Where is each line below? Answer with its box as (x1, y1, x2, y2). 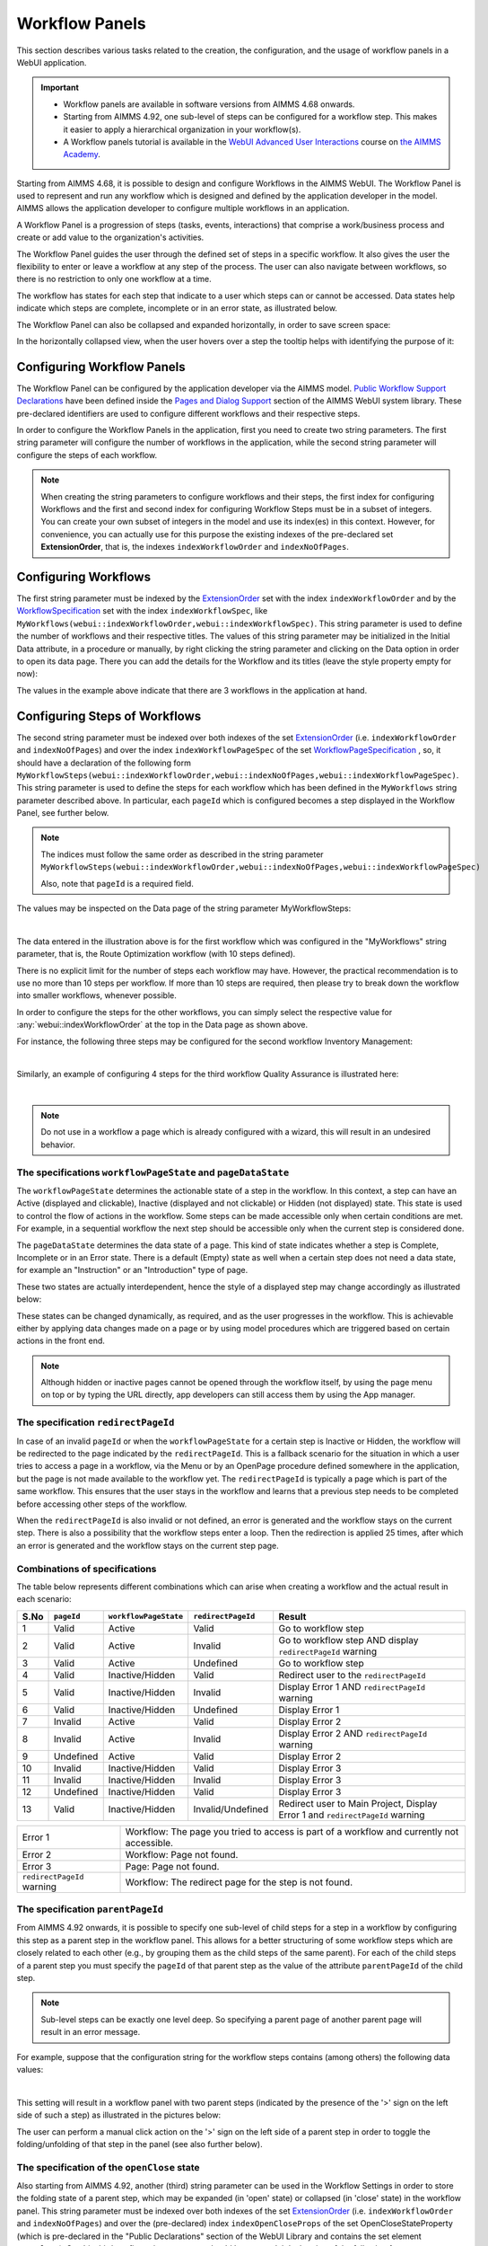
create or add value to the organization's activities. (16, 232, 205, 243)
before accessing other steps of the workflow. (16, 1499, 187, 1509)
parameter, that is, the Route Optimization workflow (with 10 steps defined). (16, 949, 296, 959)
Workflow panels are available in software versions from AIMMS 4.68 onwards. (63, 99, 355, 110)
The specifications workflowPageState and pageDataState (16, 1166, 290, 1179)
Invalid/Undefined (193, 1802, 269, 1815)
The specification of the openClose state (16, 2161, 200, 2173)
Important (40, 82, 80, 93)
